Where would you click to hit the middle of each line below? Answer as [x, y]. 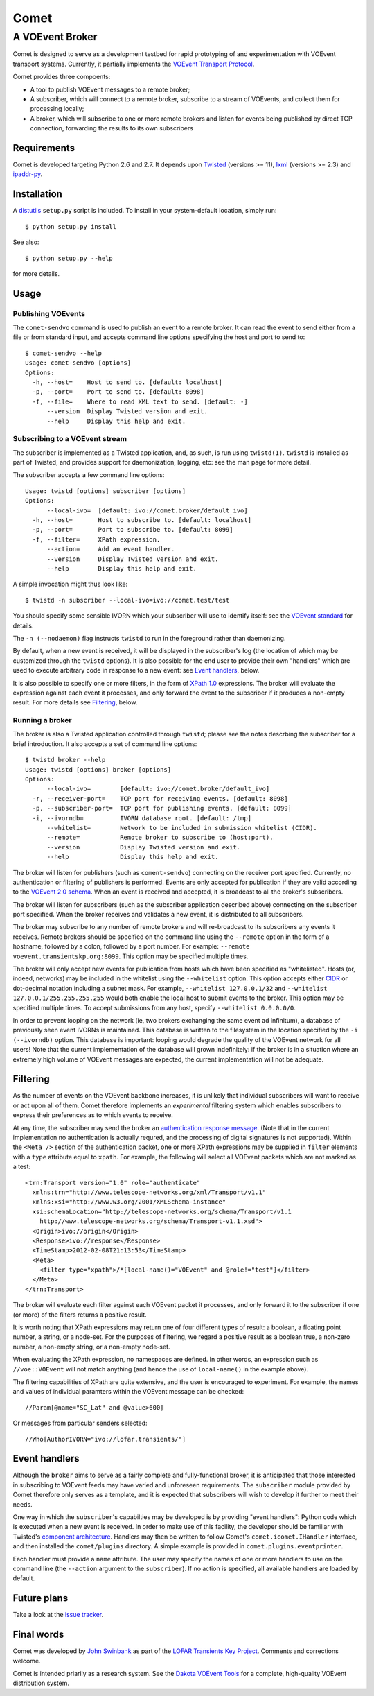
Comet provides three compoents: [62, 77]
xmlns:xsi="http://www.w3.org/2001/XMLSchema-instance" [129, 1202]
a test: [22, 1167]
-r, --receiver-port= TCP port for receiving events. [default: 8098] [160, 798]
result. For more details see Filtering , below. [75, 702]
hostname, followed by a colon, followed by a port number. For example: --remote [131, 946]
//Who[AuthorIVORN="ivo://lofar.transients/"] [106, 1439]
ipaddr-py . [28, 174]
